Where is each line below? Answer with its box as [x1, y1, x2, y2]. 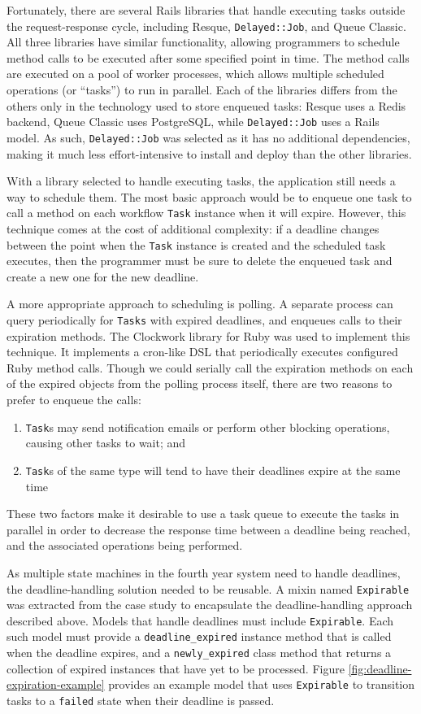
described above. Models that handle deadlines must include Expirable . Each [7, 612, 394, 629]
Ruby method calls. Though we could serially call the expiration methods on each [7, 359, 414, 376]
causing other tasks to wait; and [25, 434, 186, 451]
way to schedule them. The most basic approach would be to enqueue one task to [7, 188, 412, 205]
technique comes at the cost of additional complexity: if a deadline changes [7, 220, 380, 237]
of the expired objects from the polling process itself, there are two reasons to [7, 375, 393, 392]
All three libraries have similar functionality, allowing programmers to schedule [7, 33, 400, 50]
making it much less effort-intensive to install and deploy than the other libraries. [7, 145, 412, 162]
